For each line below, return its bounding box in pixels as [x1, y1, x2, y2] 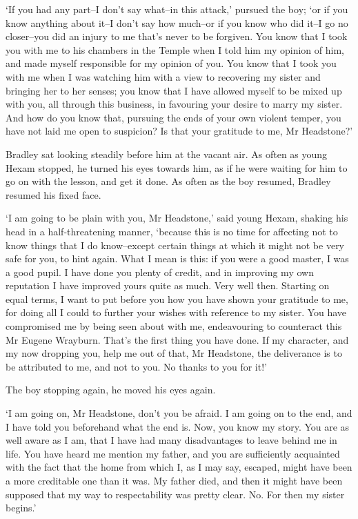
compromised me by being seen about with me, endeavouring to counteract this [6, 319, 342, 333]
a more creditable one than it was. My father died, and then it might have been [6, 473, 343, 487]
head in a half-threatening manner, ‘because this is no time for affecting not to [6, 224, 338, 238]
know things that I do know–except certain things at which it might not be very [6, 237, 345, 252]
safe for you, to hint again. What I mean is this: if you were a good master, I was [6, 251, 349, 266]
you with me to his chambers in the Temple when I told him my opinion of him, [6, 42, 344, 57]
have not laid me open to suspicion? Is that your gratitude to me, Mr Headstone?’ [6, 124, 353, 138]
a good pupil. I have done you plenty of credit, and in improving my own [6, 264, 314, 279]
